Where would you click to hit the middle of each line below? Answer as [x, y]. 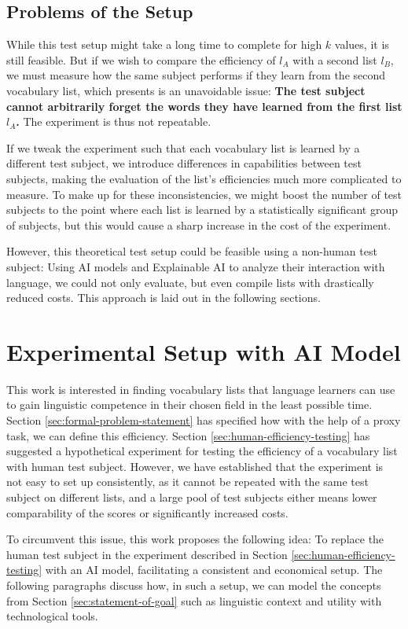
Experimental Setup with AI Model [204, 351]
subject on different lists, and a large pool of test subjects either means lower [192, 497]
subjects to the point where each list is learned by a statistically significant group [202, 210]
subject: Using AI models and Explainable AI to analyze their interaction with [196, 266]
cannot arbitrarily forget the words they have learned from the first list [204, 106]
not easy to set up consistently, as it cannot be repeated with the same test [187, 482]
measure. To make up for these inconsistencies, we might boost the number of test [204, 194]
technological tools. [52, 616]
